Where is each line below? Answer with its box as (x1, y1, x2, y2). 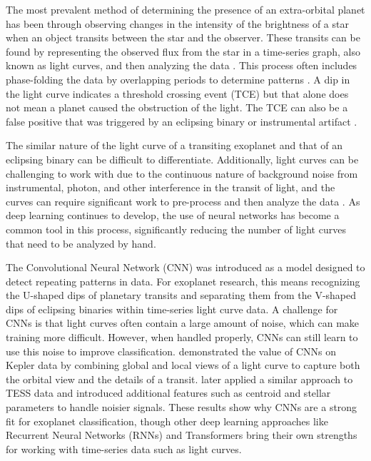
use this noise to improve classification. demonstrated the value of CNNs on (6, 343, 336, 358)
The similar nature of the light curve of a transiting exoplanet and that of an (6, 138, 343, 153)
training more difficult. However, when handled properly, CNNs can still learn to (6, 330, 358, 345)
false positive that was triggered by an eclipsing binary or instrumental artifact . (6, 113, 357, 128)
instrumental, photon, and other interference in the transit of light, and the (6, 180, 335, 195)
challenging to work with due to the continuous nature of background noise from (6, 166, 358, 181)
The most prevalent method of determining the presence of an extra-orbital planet (6, 2, 365, 16)
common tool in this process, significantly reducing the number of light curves (6, 221, 346, 236)
